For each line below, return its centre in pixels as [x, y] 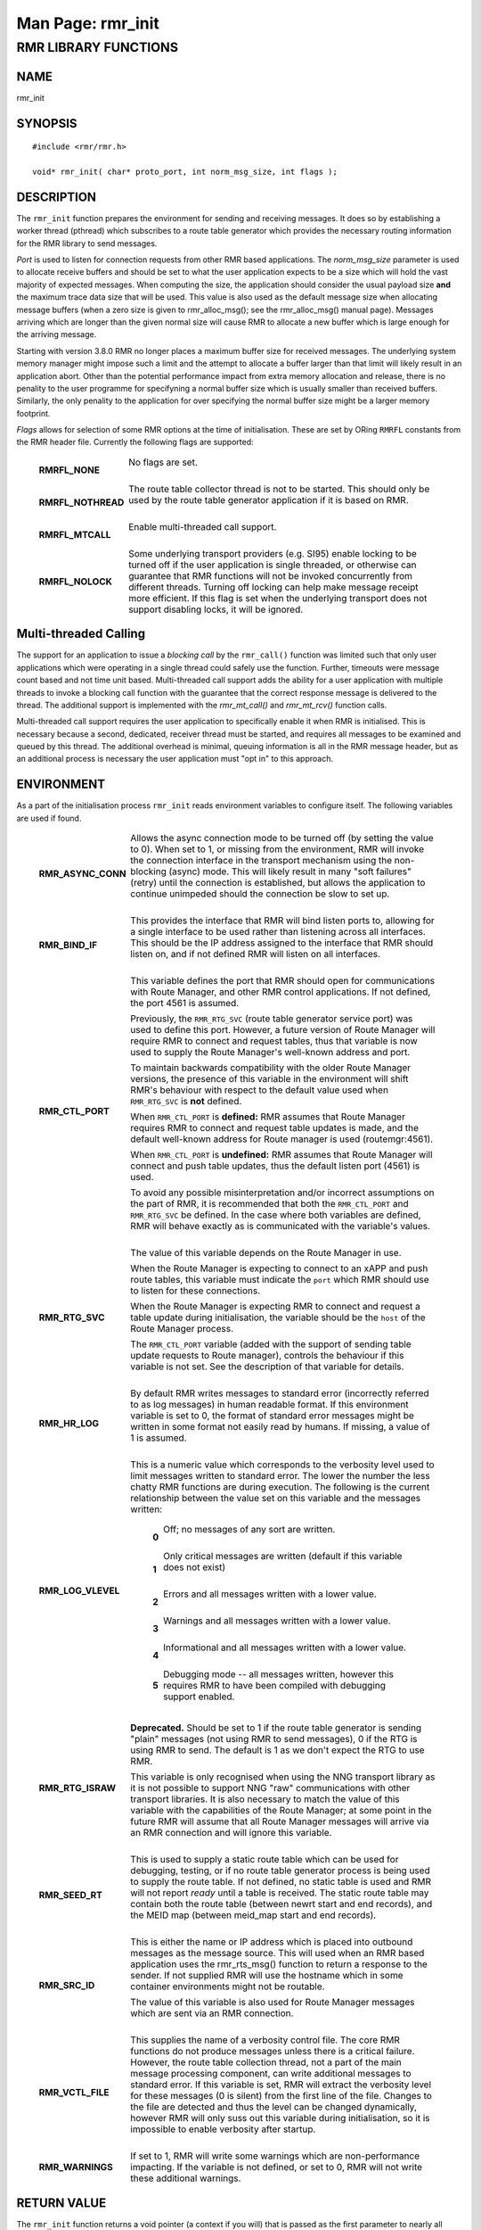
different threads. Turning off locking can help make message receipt [273, 587]
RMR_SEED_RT [70, 1895]
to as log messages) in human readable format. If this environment [269, 1405]
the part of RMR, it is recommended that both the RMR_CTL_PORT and [269, 1204]
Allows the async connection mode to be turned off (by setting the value [282, 838]
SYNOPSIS [47, 124]
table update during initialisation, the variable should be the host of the [278, 1317]
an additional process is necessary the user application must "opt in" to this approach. [175, 759]
